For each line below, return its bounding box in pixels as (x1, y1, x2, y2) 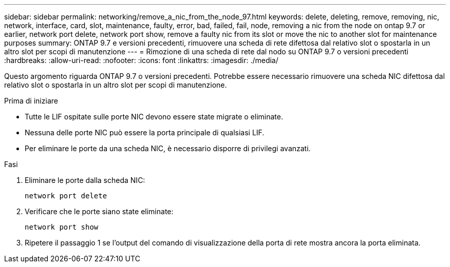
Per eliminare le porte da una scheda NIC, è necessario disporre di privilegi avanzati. (25, 144, 311, 153)
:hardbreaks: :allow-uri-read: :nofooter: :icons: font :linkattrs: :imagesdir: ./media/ (4, 56, 278, 65)
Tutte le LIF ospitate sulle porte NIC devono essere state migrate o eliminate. (25, 112, 283, 121)
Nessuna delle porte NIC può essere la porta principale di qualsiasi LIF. (25, 128, 265, 137)
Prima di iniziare (4, 96, 58, 105)
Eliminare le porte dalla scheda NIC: (25, 176, 145, 184)
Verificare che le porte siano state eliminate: (25, 207, 174, 216)
